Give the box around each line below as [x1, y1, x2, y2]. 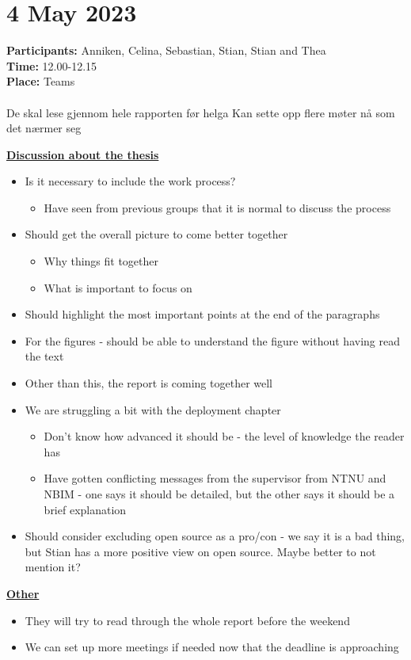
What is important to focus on [44, 279, 192, 296]
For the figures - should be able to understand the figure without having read [25, 332, 400, 349]
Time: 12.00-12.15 [6, 57, 97, 74]
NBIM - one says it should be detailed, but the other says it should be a [44, 486, 395, 502]
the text [25, 348, 64, 364]
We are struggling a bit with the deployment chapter [25, 401, 281, 418]
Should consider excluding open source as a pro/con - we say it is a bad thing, [25, 528, 405, 544]
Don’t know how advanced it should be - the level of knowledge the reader [44, 428, 405, 444]
